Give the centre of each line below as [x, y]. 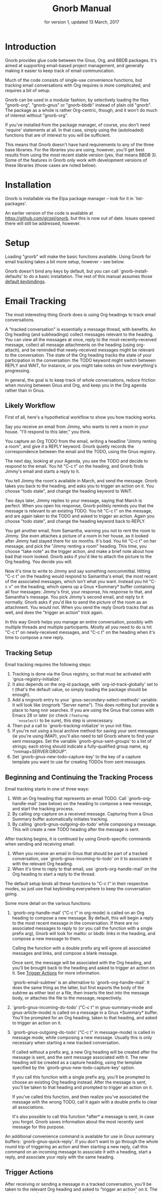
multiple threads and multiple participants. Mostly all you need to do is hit [78, 627]
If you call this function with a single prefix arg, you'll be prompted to [81, 1077]
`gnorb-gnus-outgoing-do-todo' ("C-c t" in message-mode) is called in [83, 1032]
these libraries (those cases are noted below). [51, 165]
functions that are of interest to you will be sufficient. [58, 135]
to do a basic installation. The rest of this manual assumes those [88, 276]
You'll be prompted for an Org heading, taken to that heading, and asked [84, 1017]
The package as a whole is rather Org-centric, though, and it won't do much [81, 110]
